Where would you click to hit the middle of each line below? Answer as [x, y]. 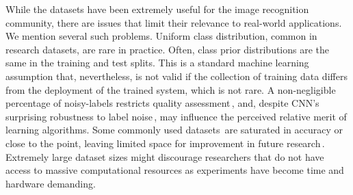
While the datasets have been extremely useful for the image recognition [157, 9]
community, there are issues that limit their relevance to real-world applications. [174, 22]
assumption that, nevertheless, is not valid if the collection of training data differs [176, 76]
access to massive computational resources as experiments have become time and [175, 170]
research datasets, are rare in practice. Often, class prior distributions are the [168, 49]
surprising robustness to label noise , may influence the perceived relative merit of [176, 116]
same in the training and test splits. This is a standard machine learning [157, 63]
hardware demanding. [51, 183]
